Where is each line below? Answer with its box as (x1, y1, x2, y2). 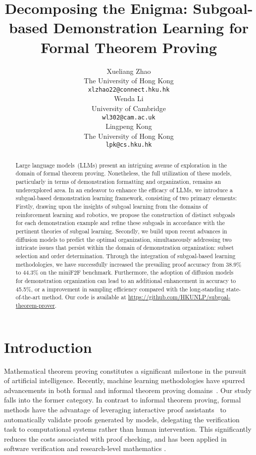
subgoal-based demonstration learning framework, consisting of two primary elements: (15, 194, 237, 202)
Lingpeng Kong (105, 121, 152, 131)
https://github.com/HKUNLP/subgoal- (128, 293, 231, 301)
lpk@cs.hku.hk (105, 141, 152, 149)
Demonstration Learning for (53, 17, 249, 38)
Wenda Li (114, 93, 144, 104)
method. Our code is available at (42, 293, 126, 301)
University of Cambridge (92, 103, 166, 113)
